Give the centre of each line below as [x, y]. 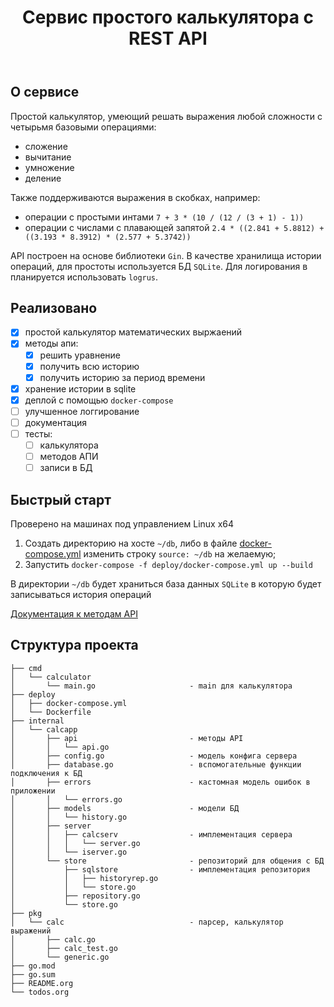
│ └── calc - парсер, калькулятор [147, 922]
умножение [49, 167]
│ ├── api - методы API [127, 738]
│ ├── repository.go [75, 896]
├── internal [37, 721]
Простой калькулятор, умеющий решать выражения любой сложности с [166, 116]
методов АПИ [69, 457]
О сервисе [45, 92]
